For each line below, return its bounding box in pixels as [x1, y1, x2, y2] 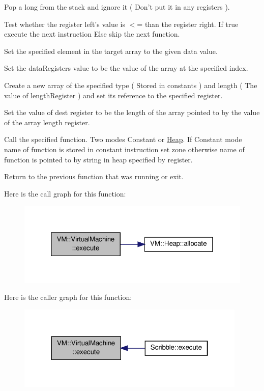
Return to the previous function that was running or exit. [4, 171, 184, 182]
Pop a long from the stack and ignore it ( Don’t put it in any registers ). [4, 2, 230, 12]
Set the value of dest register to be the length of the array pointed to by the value [4, 107, 260, 118]
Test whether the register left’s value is [4, 18, 125, 29]
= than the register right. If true [137, 18, 239, 29]
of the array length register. [4, 117, 90, 127]
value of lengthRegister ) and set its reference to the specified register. [4, 90, 223, 100]
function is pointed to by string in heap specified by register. [4, 154, 193, 164]
